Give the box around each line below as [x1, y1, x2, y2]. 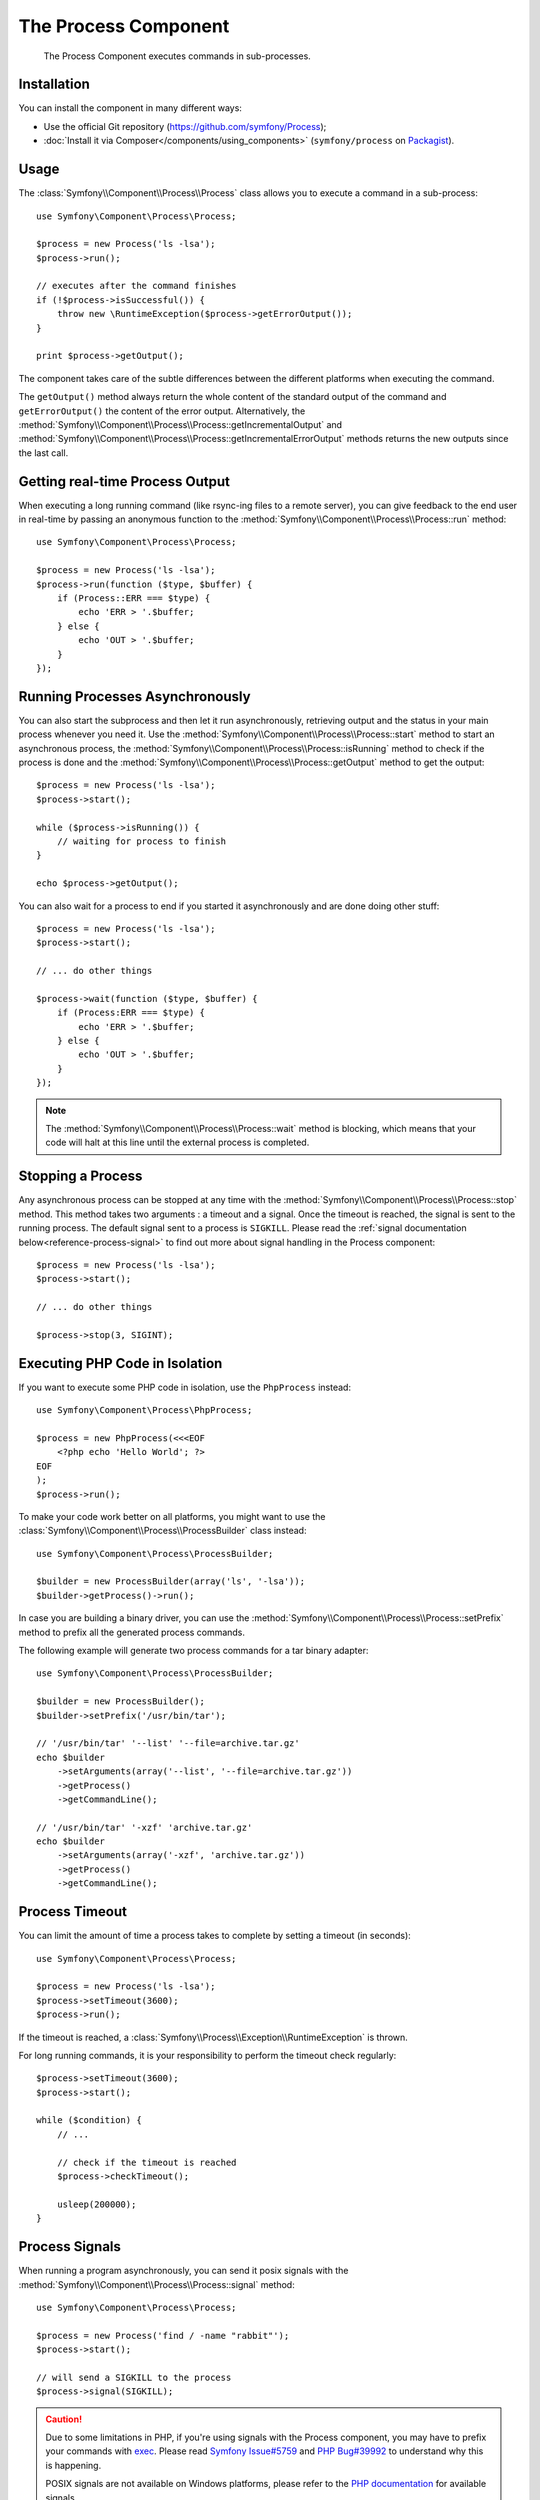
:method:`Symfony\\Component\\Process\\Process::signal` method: [18, 2278, 295, 2290]
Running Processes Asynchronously [18, 688, 251, 705]
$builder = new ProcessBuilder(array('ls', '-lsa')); [36, 1576, 305, 1587]
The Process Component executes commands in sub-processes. [43, 50, 312, 62]
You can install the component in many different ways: [18, 102, 242, 114]
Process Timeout [18, 1903, 127, 1920]
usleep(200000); [56, 2198, 137, 2210]
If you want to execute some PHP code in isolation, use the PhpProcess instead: [18, 1381, 352, 1393]
